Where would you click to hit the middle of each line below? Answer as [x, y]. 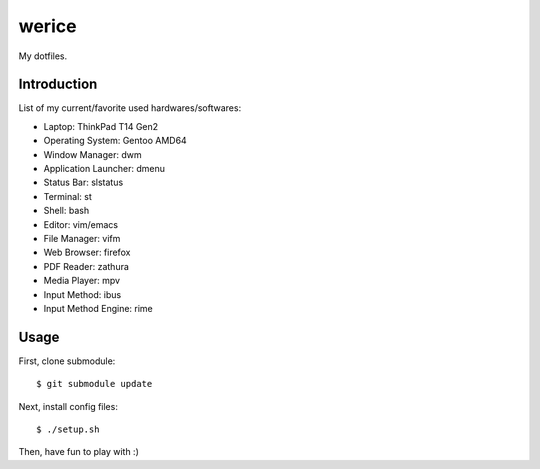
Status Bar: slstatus [83, 182]
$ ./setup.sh [68, 429]
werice [47, 26]
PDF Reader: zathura [86, 266]
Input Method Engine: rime [98, 308]
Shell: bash [66, 211]
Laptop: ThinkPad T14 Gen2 [101, 126]
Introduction [58, 84]
